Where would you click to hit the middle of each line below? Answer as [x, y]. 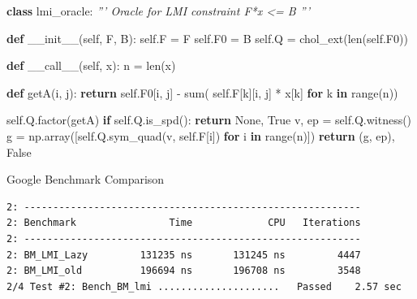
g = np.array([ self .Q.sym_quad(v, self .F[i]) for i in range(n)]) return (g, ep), [201, 135]
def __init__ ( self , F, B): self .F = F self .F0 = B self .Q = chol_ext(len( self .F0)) [207, 38]
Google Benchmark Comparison [86, 179]
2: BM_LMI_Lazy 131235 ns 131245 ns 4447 [184, 255]
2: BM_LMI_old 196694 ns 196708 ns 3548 [184, 271]
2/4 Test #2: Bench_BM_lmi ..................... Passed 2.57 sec [204, 286]
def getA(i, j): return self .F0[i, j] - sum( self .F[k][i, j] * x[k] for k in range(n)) [202, 92]
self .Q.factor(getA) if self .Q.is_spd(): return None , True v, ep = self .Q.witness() [209, 120]
